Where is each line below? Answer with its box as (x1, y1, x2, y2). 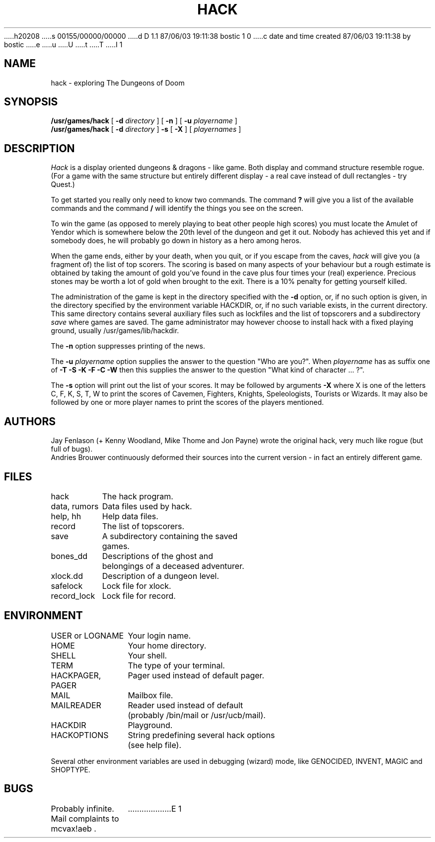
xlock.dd (51, 570, 83, 581)
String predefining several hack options (128, 730, 275, 740)
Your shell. (128, 650, 167, 660)
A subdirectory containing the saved (102, 531, 238, 541)
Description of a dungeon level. (102, 570, 219, 581)
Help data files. (102, 511, 158, 521)
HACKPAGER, (51, 670, 101, 680)
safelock (51, 580, 83, 591)
